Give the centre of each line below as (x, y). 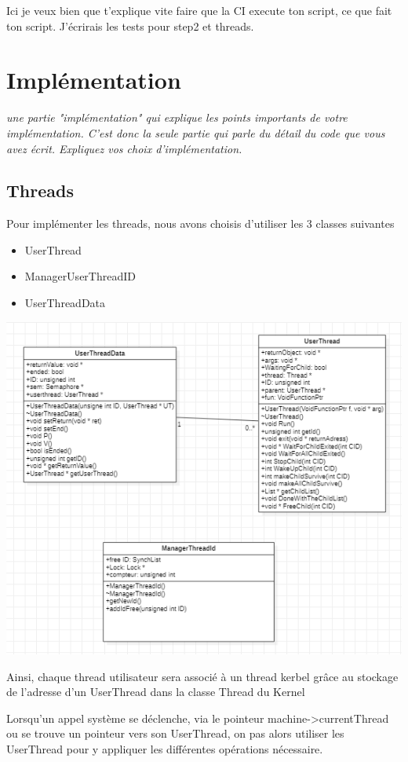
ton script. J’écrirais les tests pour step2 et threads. (130, 26)
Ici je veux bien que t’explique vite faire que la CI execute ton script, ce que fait (199, 10)
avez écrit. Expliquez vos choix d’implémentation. (124, 148)
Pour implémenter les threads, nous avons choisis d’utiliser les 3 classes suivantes (200, 223)
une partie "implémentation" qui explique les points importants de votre (177, 117)
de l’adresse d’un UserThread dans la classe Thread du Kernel (156, 692)
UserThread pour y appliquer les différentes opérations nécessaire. (165, 748)
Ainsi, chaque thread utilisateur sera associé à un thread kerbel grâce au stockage (202, 676)
